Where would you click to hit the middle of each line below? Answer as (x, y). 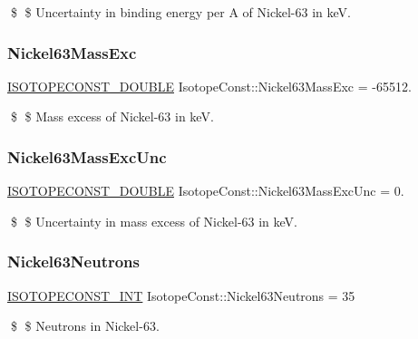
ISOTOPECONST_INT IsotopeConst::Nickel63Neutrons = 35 (181, 295)
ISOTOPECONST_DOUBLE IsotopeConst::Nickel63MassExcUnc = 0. (206, 191)
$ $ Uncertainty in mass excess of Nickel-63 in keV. (154, 221)
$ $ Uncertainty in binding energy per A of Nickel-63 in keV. (180, 12)
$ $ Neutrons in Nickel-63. (85, 326)
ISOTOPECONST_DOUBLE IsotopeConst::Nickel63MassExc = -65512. (209, 86)
